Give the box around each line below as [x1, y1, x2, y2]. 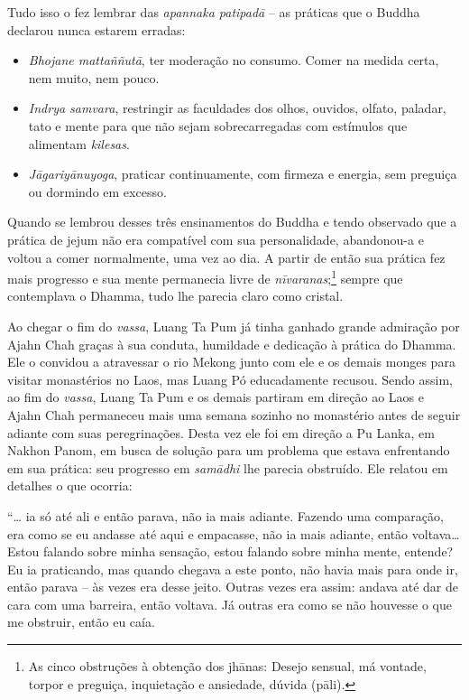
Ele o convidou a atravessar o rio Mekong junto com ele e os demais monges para [7, 352, 455, 371]
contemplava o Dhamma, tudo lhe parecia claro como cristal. [7, 286, 344, 305]
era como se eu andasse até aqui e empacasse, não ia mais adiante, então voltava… [7, 524, 460, 543]
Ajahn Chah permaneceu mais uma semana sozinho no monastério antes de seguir [7, 405, 461, 424]
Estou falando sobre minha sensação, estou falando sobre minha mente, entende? [7, 542, 454, 561]
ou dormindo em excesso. [28, 182, 167, 201]
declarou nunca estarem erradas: [7, 20, 186, 39]
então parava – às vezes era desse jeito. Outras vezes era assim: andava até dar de [7, 577, 459, 596]
